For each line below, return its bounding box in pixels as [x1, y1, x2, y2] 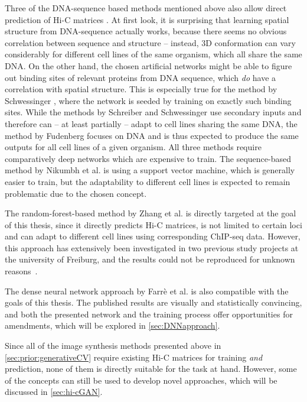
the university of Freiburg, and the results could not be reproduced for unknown [5, 253, 295, 265]
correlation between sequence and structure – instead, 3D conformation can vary [5, 36, 296, 48]
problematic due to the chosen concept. [5, 187, 147, 199]
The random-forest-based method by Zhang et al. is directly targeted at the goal [5, 207, 296, 219]
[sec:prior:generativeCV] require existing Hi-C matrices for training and [5, 351, 263, 363]
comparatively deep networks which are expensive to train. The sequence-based [5, 152, 291, 164]
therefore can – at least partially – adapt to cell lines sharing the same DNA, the [5, 117, 298, 129]
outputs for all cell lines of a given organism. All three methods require [5, 141, 262, 153]
